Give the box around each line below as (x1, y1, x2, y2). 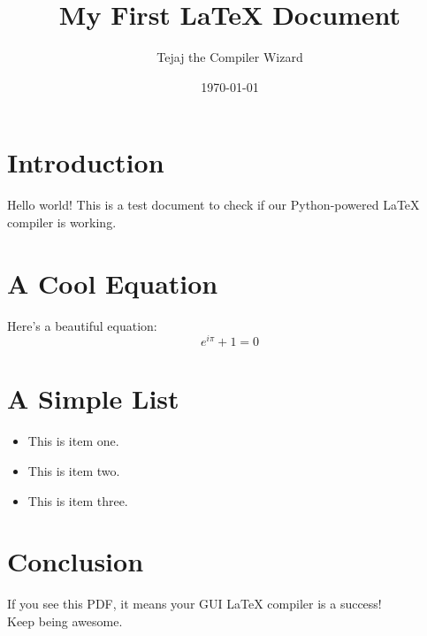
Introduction (7, 144, 164, 180)
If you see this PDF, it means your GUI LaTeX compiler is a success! (7, 594, 382, 613)
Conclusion (7, 543, 144, 579)
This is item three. (27, 491, 128, 510)
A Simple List (7, 380, 179, 417)
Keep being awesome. (7, 611, 123, 630)
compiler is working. (7, 212, 117, 231)
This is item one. (27, 432, 119, 450)
